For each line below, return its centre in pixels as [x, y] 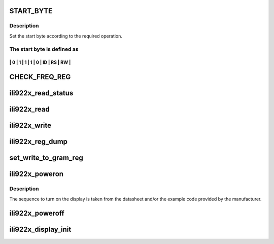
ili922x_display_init [40, 230]
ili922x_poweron [36, 174]
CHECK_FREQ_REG [40, 77]
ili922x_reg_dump [39, 142]
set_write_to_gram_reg [46, 158]
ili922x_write [30, 126]
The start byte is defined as [44, 49]
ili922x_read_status [41, 93]
